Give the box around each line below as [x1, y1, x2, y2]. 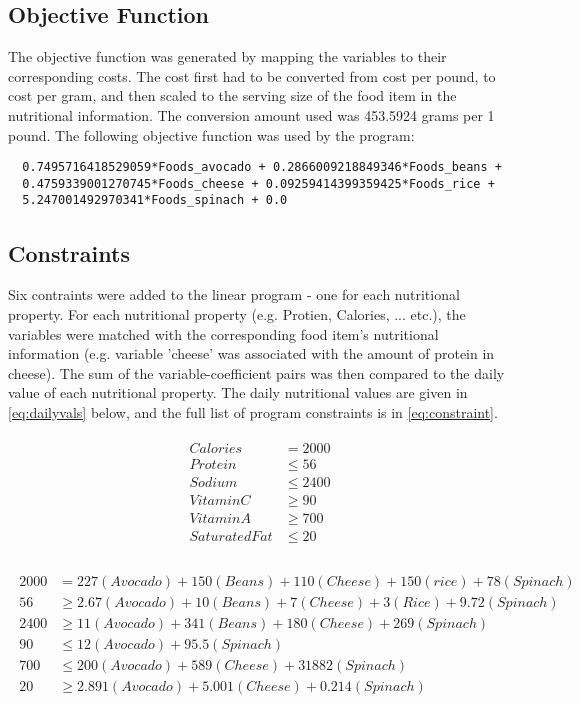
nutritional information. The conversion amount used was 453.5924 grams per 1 [8, 104, 495, 125]
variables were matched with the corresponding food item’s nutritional [8, 323, 439, 344]
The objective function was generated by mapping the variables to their [8, 46, 447, 67]
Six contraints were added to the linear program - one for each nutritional [8, 284, 460, 305]
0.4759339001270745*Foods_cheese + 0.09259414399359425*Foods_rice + [22, 176, 495, 191]
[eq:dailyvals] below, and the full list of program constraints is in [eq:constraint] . [8, 401, 498, 422]
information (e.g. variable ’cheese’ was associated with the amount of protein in [8, 343, 495, 364]
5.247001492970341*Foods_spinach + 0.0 [22, 193, 288, 208]
